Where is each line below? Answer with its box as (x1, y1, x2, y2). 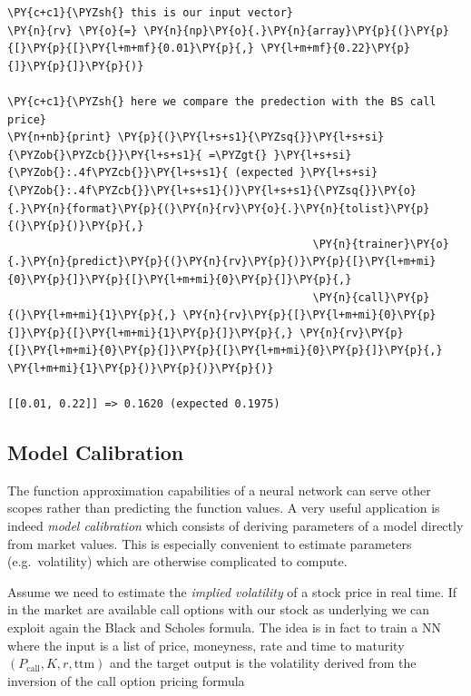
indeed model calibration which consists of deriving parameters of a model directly (7, 516, 464, 535)
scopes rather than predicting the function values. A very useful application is (7, 498, 440, 517)
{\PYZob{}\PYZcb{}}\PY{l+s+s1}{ (7, 148, 202, 162)
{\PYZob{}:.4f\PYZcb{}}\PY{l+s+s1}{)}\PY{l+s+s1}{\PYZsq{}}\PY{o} (7, 183, 417, 197)
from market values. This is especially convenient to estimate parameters (7, 534, 412, 553)
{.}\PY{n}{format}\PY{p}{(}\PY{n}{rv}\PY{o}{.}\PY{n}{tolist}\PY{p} (7, 201, 430, 215)
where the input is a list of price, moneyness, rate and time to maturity (7, 635, 405, 654)
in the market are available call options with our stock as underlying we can (7, 600, 430, 619)
